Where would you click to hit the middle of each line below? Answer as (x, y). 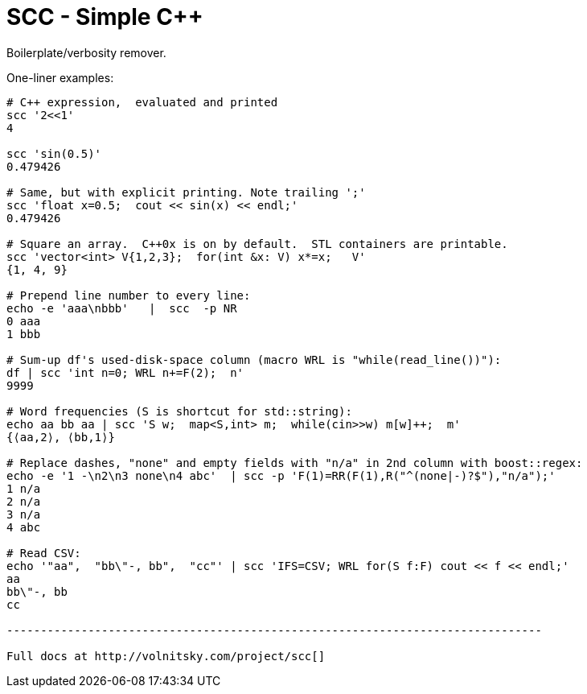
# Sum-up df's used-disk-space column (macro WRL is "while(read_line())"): (254, 359)
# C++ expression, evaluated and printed (142, 102)
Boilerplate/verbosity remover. (86, 52)
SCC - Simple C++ (105, 17)
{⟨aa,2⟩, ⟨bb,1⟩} (61, 437)
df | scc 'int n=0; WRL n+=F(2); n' (125, 372)
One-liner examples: (60, 77)
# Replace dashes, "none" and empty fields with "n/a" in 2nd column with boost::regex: (295, 463)
